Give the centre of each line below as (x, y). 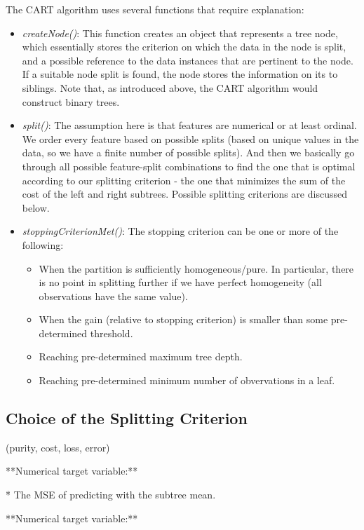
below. (36, 207)
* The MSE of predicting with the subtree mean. (111, 495)
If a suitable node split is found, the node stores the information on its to (180, 74)
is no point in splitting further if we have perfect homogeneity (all (180, 282)
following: (43, 244)
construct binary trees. (71, 101)
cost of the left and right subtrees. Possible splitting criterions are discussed (184, 194)
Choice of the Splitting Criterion (127, 418)
